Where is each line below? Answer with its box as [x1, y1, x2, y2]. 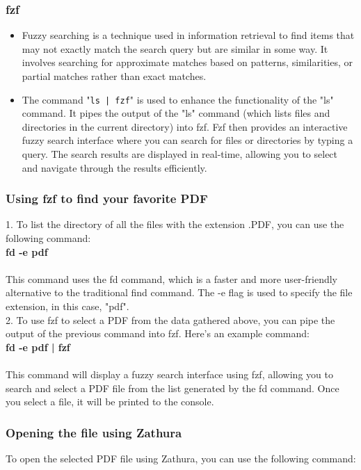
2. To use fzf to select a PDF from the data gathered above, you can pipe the [6, 312, 335, 327]
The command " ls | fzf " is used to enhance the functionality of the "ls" [22, 92, 334, 106]
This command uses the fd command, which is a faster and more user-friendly [6, 271, 337, 286]
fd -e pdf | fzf [6, 339, 70, 354]
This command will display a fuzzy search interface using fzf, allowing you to [6, 366, 333, 381]
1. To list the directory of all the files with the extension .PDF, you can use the [6, 217, 344, 232]
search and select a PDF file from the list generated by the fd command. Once [6, 380, 339, 395]
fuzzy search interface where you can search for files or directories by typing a [22, 133, 353, 147]
